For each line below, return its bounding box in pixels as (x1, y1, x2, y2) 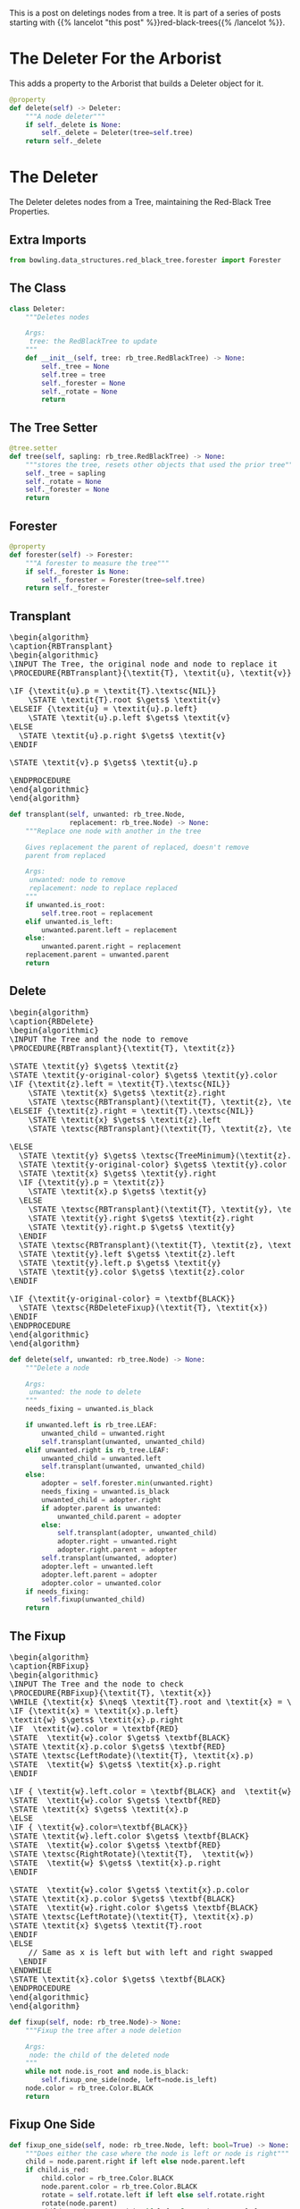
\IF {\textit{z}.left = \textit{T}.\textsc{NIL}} (9, 1078, 231, 1089)
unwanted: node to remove (29, 876, 126, 885)
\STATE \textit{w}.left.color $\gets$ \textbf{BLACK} (9, 1831, 250, 1841)
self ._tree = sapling (25, 469, 105, 478)
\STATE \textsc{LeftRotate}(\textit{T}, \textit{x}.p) (9, 1911, 254, 1922)
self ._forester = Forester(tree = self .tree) (41, 575, 205, 584)
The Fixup (9, 1628, 67, 1644)
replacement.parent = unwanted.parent (25, 950, 170, 960)
